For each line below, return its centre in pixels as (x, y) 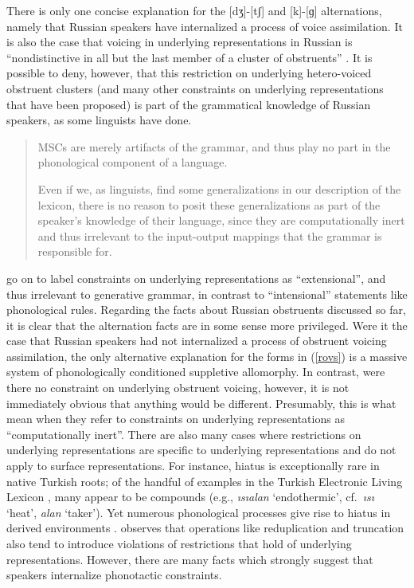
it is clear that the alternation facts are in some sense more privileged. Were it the (207, 325)
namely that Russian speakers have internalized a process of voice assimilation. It (205, 26)
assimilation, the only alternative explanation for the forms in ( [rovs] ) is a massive (207, 356)
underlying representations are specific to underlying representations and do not (201, 450)
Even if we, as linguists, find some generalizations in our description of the (219, 188)
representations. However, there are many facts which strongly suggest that (190, 559)
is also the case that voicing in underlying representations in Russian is (180, 42)
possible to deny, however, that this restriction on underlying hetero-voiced (189, 73)
